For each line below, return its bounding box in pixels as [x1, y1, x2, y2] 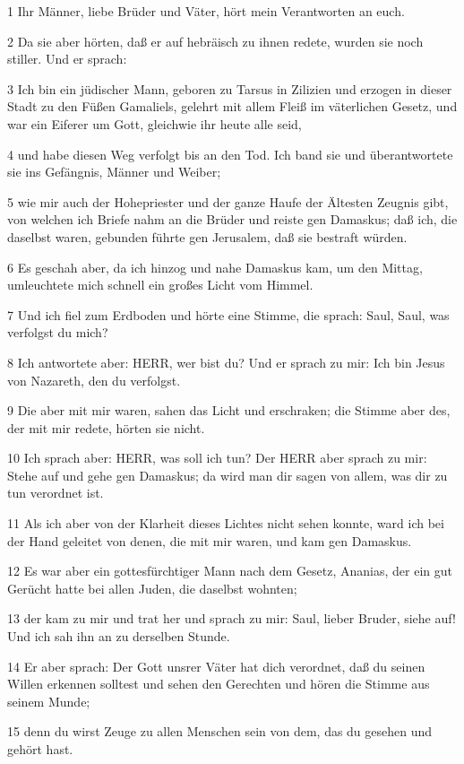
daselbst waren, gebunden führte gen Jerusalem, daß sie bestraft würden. [7, 227, 408, 246]
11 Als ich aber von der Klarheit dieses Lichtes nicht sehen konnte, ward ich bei [7, 514, 444, 533]
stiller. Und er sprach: [7, 49, 127, 68]
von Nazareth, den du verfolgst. [7, 370, 181, 389]
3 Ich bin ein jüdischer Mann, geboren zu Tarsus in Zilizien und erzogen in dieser [7, 79, 452, 98]
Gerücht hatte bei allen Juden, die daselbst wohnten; [7, 578, 297, 597]
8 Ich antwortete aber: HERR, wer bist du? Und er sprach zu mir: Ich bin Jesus [7, 352, 445, 371]
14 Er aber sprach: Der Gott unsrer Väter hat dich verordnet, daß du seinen [7, 656, 425, 675]
